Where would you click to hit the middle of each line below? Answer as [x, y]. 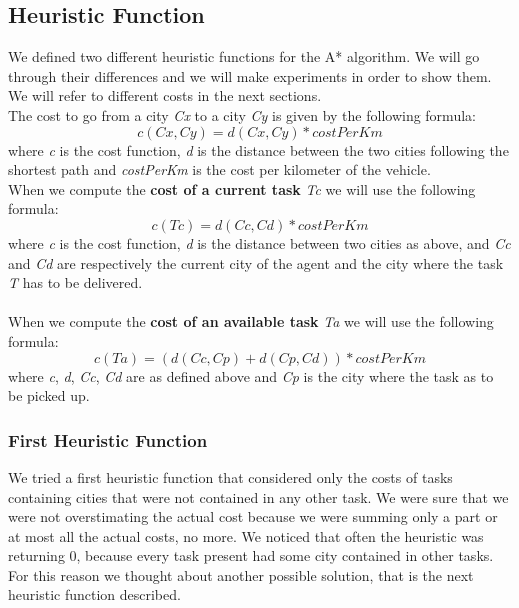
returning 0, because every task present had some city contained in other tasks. [251, 555]
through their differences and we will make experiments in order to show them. [250, 75]
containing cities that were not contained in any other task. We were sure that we [258, 496]
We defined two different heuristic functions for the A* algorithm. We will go [244, 56]
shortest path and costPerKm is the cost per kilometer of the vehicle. [219, 169]
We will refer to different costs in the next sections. [165, 95]
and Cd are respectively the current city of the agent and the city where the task [256, 262]
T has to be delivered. [75, 282]
